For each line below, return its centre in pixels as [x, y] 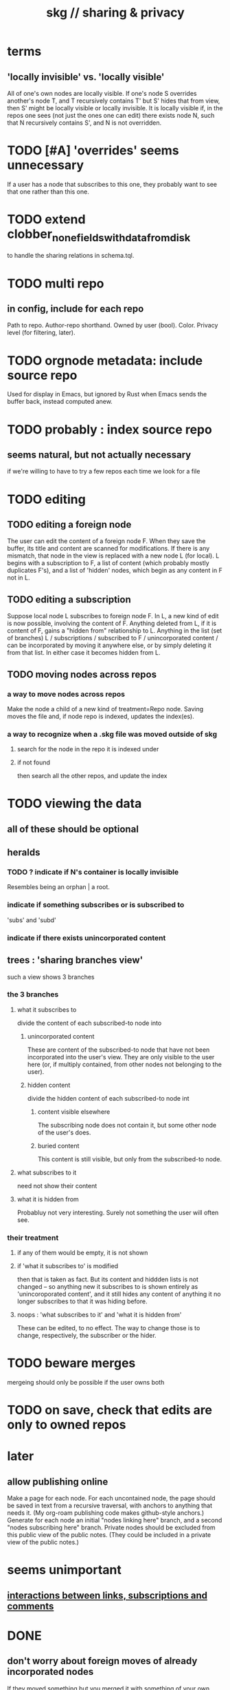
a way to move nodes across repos [66, 694]
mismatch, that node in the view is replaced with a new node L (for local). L [113, 556]
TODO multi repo [56, 283]
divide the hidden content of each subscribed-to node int [108, 1098]
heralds [24, 853]
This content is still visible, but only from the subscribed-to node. [129, 1159]
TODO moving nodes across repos [82, 674]
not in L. [19, 578]
